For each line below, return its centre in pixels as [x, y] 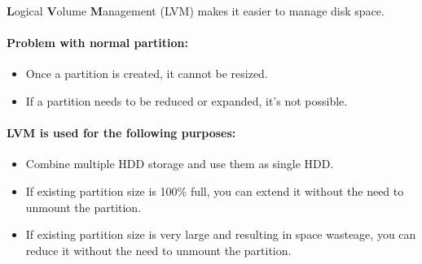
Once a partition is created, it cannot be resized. [147, 74]
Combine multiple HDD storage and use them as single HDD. [180, 164]
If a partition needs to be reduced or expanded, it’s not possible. [187, 100]
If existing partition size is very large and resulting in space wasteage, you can [221, 234]
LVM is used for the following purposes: [121, 133]
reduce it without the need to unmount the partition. [158, 250]
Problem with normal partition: [97, 43]
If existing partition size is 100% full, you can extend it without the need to [215, 190]
